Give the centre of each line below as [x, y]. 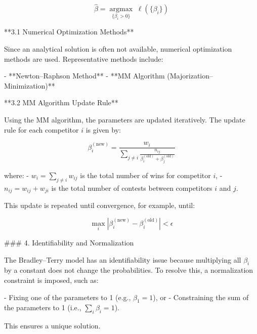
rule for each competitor [41, 129]
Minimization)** [30, 85]
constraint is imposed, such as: [51, 280]
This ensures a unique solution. [52, 326]
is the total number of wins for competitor [145, 175]
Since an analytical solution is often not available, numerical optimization [118, 48]
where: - [17, 175]
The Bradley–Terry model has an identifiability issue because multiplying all [123, 259]
